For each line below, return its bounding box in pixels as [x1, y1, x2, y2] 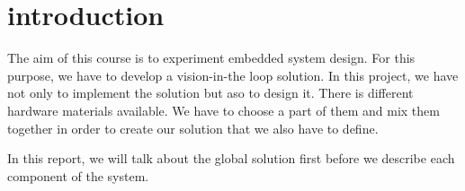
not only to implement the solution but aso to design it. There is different [7, 83, 414, 102]
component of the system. [7, 166, 149, 185]
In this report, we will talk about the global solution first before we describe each [7, 149, 455, 168]
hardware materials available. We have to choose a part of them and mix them [7, 100, 440, 119]
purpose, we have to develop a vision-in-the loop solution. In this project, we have [7, 65, 459, 84]
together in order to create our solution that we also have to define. [7, 118, 379, 137]
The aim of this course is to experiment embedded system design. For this [7, 48, 416, 67]
